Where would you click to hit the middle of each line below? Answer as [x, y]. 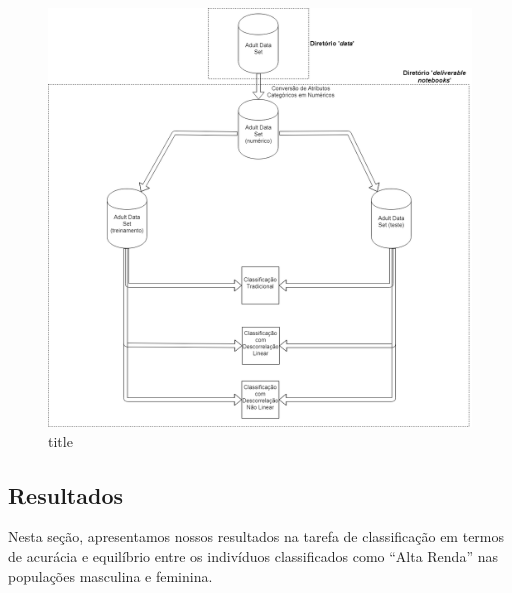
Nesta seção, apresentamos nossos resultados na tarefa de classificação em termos [256, 536]
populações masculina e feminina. [110, 575]
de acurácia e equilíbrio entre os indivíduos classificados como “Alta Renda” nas [253, 556]
